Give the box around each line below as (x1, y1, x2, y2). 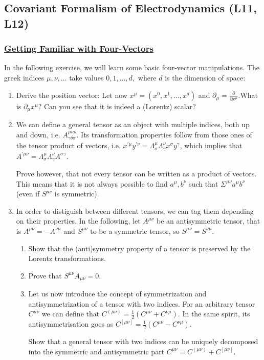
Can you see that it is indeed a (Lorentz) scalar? (44, 101, 196, 111)
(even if (16, 188, 40, 199)
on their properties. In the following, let (16, 215, 141, 226)
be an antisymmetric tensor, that (157, 215, 260, 226)
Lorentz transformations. (28, 253, 106, 264)
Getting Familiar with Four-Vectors (4, 42, 153, 55)
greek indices (4, 72, 45, 83)
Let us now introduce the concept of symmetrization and (28, 288, 207, 299)
